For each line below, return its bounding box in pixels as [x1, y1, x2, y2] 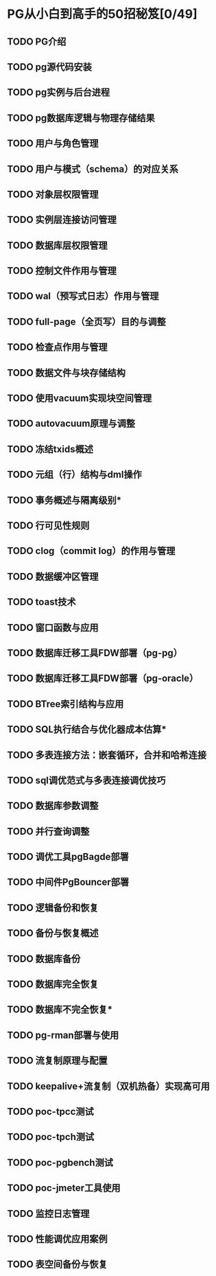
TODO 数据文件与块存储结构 [7, 367, 125, 378]
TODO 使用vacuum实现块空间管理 [7, 393, 152, 404]
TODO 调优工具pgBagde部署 [7, 851, 129, 863]
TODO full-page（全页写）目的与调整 [7, 316, 166, 327]
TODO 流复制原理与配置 [7, 1055, 108, 1067]
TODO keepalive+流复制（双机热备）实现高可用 [7, 1080, 211, 1092]
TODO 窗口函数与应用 [7, 622, 99, 634]
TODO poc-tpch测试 [7, 1131, 95, 1143]
